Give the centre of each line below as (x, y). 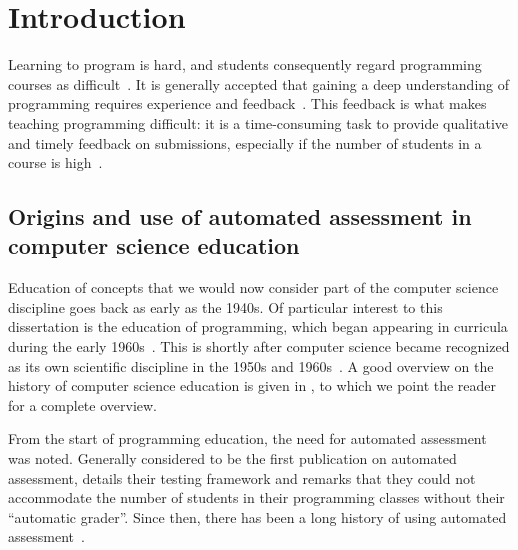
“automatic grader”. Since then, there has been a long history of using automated (257, 516)
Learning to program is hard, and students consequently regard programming (245, 64)
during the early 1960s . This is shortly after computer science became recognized (259, 346)
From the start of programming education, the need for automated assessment (247, 438)
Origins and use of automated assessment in (240, 216)
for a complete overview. (83, 404)
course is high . (55, 162)
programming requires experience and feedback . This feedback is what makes (247, 103)
